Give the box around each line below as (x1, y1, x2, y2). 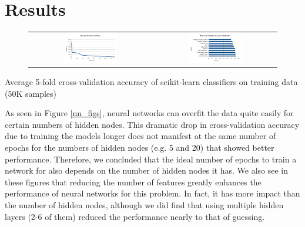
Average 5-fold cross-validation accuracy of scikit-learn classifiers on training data (5, 76, 298, 88)
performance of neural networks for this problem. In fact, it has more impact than (5, 187, 300, 199)
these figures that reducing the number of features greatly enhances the (5, 175, 262, 188)
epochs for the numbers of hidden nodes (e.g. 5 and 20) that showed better (5, 141, 274, 153)
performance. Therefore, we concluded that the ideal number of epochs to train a (5, 153, 297, 165)
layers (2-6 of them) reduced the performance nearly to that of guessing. (5, 210, 265, 222)
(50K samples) (5, 87, 57, 99)
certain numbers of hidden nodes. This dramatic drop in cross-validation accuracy (5, 118, 300, 130)
